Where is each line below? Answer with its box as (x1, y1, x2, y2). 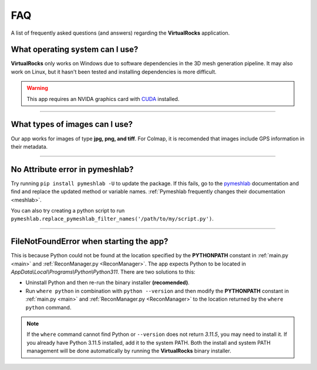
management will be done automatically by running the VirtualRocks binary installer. (26, 347, 231, 355)
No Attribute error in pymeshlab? (11, 164, 134, 174)
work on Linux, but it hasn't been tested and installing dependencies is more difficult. (11, 68, 217, 75)
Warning (26, 85, 48, 92)
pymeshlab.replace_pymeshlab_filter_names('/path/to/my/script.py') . (11, 215, 214, 223)
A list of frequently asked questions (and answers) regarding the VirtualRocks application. (11, 29, 230, 36)
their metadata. (11, 143, 48, 150)
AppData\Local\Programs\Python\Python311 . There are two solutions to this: (11, 268, 196, 275)
